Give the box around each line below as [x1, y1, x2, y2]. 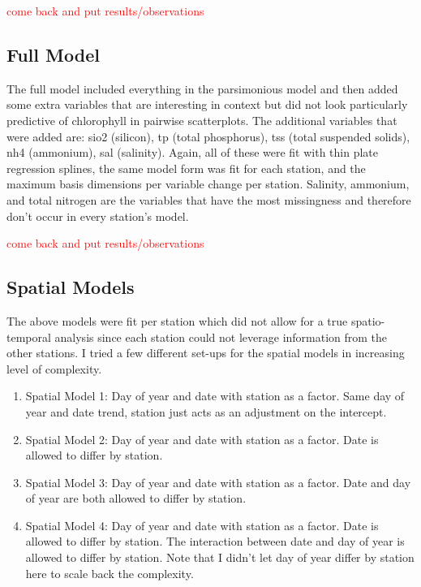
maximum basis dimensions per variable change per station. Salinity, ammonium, [6, 175, 410, 192]
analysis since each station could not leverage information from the [54, 328, 388, 345]
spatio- [350, 312, 385, 329]
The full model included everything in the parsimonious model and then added [6, 80, 398, 97]
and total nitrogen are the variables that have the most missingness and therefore [6, 191, 411, 208]
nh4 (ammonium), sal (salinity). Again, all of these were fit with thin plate [6, 144, 379, 161]
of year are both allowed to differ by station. [25, 490, 247, 507]
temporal [6, 328, 51, 345]
